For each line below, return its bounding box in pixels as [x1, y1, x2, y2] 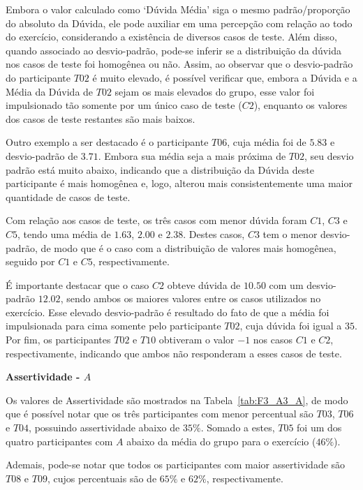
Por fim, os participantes [6, 332, 111, 347]
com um [269, 277, 304, 292]
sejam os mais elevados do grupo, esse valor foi [114, 84, 315, 98]
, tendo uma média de [17, 226, 111, 241]
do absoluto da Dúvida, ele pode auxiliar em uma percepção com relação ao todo [6, 15, 353, 30]
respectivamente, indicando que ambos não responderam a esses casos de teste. [6, 346, 342, 360]
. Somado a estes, [200, 420, 275, 435]
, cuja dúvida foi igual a [239, 318, 342, 333]
